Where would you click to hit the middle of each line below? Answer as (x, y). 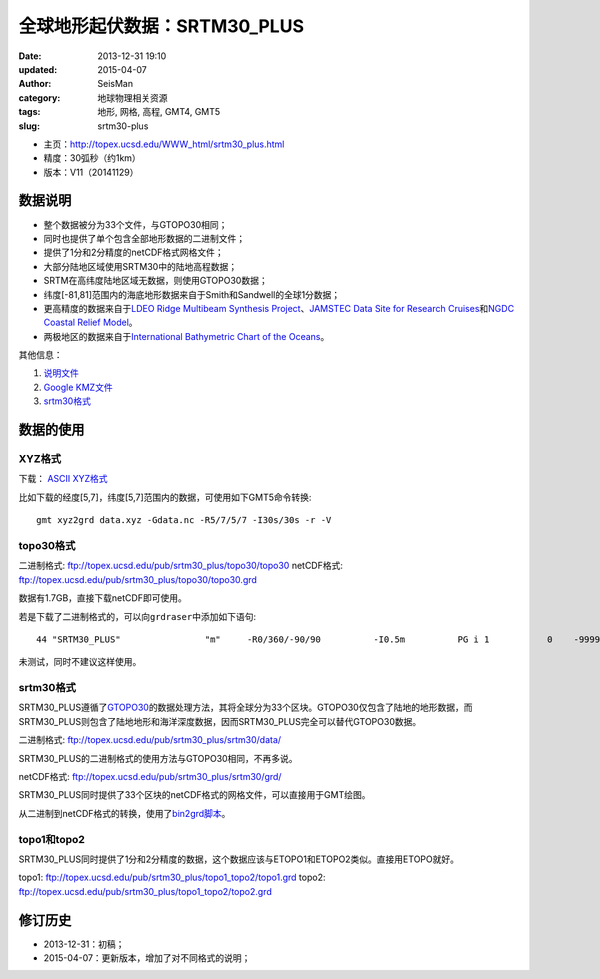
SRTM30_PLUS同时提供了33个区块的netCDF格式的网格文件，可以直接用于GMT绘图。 (194, 795)
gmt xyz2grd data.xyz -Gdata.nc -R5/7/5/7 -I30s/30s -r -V (184, 520)
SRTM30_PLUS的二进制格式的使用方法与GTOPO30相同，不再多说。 (158, 758)
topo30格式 (47, 545)
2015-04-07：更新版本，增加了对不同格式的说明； (147, 958)
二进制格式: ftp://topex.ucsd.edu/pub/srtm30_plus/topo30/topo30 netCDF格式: (181, 566)
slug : (29, 126)
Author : (35, 84)
